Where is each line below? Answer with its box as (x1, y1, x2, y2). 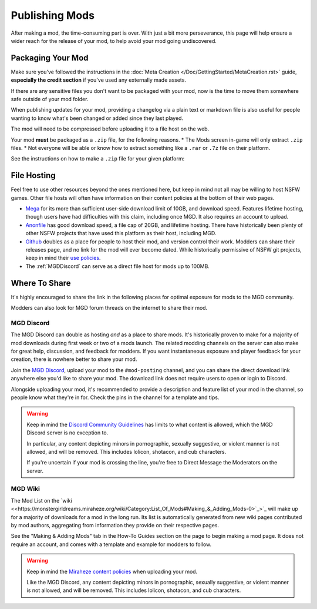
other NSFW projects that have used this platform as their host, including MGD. (25, 230, 217, 237)
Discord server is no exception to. (26, 429, 109, 436)
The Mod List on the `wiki (11, 497, 73, 504)
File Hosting (11, 170, 56, 180)
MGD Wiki (11, 485, 41, 493)
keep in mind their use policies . (25, 255, 101, 262)
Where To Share (11, 278, 71, 288)
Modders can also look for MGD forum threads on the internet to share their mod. (11, 304, 208, 312)
